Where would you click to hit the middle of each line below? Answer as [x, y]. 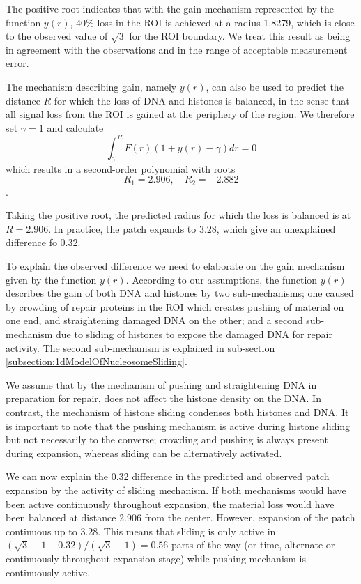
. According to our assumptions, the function [222, 279]
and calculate [75, 127]
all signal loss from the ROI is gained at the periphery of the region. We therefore [180, 114]
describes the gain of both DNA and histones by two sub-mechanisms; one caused [180, 293]
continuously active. [48, 572]
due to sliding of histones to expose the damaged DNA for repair [194, 334]
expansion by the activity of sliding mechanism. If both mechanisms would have [176, 490]
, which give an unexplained [276, 228]
